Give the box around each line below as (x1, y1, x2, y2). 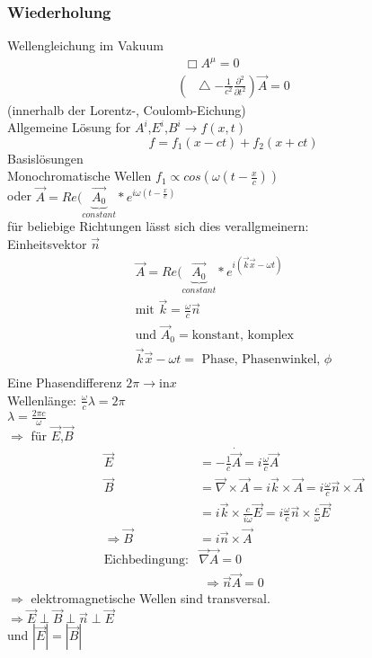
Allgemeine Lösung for (7, 118, 131, 137)
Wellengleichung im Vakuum (7, 36, 164, 55)
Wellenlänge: (7, 390, 77, 409)
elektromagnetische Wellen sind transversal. (31, 589, 270, 608)
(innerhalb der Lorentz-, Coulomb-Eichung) (7, 100, 246, 119)
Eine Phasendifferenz (7, 373, 122, 392)
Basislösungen (7, 148, 84, 167)
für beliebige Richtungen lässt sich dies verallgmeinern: (7, 217, 309, 236)
